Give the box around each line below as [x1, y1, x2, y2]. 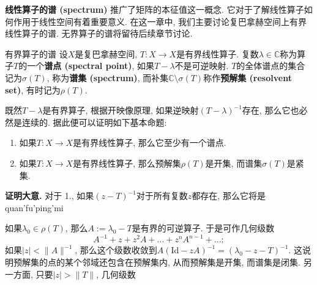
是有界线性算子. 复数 [176, 47, 259, 60]
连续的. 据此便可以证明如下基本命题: [21, 115, 167, 128]
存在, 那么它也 [242, 104, 299, 117]
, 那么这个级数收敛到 [75, 244, 157, 256]
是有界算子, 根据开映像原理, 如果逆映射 [42, 104, 199, 117]
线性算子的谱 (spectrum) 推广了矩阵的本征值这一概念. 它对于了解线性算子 [5, 3, 304, 15]
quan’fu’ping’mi [5, 201, 64, 214]
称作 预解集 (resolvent [203, 71, 292, 84]
